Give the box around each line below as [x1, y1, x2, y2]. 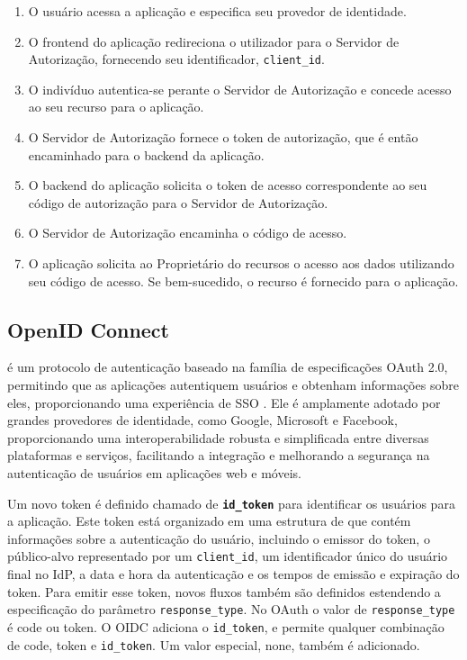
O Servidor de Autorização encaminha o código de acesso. [28, 223, 347, 242]
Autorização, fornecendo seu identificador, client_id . [28, 50, 325, 68]
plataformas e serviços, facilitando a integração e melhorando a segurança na [7, 446, 430, 465]
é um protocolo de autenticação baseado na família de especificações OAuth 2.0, [7, 357, 448, 376]
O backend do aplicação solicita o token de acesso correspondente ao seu [28, 176, 427, 194]
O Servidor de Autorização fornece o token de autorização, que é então [28, 128, 418, 147]
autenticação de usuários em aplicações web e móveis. [7, 463, 301, 482]
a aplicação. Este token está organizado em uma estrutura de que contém [7, 511, 411, 530]
